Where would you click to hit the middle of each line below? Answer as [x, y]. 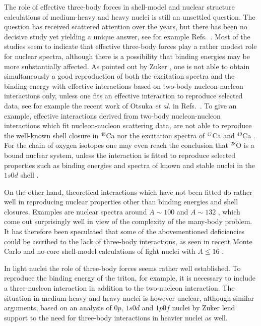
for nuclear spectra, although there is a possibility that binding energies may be [127, 56]
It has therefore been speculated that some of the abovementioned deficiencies [124, 231]
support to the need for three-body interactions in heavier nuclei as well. [116, 317]
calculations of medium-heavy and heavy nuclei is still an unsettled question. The [130, 16]
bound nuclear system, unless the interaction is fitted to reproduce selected [120, 155]
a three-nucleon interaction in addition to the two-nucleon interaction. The [119, 288]
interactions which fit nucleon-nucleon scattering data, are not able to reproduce [128, 125]
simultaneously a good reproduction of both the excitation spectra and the [119, 76]
